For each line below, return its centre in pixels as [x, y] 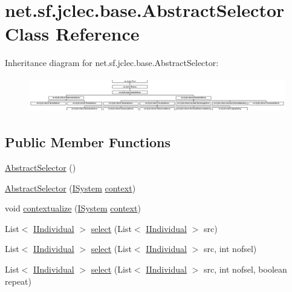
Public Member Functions [88, 142]
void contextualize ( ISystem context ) [73, 208]
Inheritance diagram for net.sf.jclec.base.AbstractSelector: [112, 63]
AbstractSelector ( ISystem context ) [70, 187]
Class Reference [72, 34]
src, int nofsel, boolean [245, 269]
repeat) [18, 281]
